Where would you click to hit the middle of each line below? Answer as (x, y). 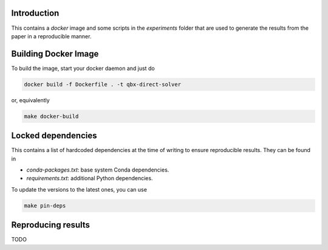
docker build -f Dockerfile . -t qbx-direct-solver (103, 84)
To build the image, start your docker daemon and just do (83, 68)
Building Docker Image (55, 54)
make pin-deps (45, 206)
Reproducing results (51, 225)
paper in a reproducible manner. (51, 36)
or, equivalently (30, 100)
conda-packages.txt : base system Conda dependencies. (98, 170)
